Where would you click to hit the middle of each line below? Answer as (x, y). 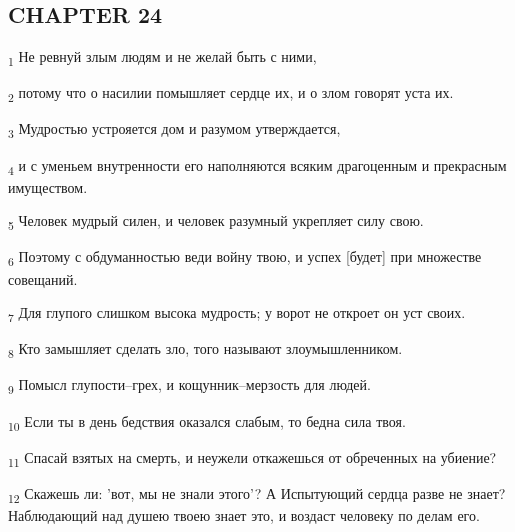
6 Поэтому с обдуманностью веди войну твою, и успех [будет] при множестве (245, 258)
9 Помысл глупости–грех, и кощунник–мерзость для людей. (189, 386)
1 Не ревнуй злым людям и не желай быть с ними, (162, 57)
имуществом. (48, 186)
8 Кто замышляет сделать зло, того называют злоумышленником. (205, 350)
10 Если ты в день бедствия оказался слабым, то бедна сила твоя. (207, 422)
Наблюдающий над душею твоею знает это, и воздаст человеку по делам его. (244, 514)
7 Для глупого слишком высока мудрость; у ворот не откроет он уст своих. (237, 313)
